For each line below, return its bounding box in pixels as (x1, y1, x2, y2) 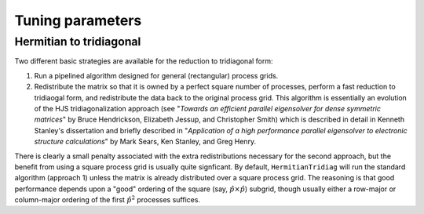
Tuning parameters (14, 12, 142, 29)
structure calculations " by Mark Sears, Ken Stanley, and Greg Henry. (34, 137, 257, 147)
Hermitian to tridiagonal (14, 34, 141, 49)
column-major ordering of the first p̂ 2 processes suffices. (14, 194, 200, 205)
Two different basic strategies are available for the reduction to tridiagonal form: (14, 56, 274, 66)
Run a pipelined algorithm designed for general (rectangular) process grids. (34, 71, 279, 80)
